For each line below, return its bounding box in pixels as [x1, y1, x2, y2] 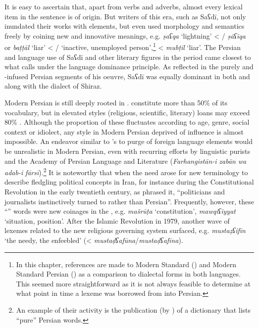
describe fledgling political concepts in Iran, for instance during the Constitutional [4, 177, 254, 187]
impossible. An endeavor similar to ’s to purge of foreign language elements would [4, 136, 253, 146]
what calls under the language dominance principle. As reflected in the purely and [4, 61, 254, 72]
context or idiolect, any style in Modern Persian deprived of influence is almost [4, 126, 244, 137]
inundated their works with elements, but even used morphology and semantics [4, 21, 245, 31]
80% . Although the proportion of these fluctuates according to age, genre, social [4, 117, 250, 127]
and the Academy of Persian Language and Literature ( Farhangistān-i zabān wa [4, 155, 247, 166]
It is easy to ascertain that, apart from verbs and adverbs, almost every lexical [4, 1, 243, 11]
